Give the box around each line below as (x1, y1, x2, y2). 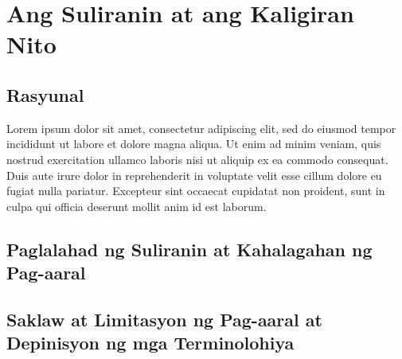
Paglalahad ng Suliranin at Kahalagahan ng (6, 236, 373, 261)
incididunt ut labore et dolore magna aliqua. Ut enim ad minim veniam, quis (6, 135, 381, 152)
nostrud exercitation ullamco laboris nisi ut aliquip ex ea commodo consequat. (6, 150, 388, 167)
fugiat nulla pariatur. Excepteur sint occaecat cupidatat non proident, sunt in (6, 182, 385, 199)
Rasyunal (6, 82, 84, 107)
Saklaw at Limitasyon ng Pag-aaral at (6, 306, 322, 331)
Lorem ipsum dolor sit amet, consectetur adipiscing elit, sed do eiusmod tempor (6, 119, 396, 136)
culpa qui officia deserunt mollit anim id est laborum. (6, 197, 267, 214)
